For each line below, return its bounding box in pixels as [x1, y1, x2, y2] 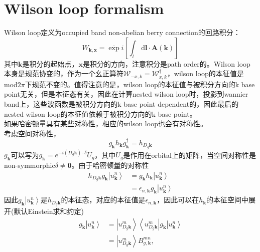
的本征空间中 [206, 194, 249, 205]
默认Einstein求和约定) [14, 206, 84, 216]
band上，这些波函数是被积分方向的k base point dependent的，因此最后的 [4, 98, 239, 109]
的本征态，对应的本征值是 [61, 194, 146, 205]
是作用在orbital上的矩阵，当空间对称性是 [123, 149, 256, 160]
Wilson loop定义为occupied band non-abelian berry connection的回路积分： [4, 27, 240, 38]
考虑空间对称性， [4, 128, 60, 138]
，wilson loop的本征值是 [167, 68, 244, 79]
